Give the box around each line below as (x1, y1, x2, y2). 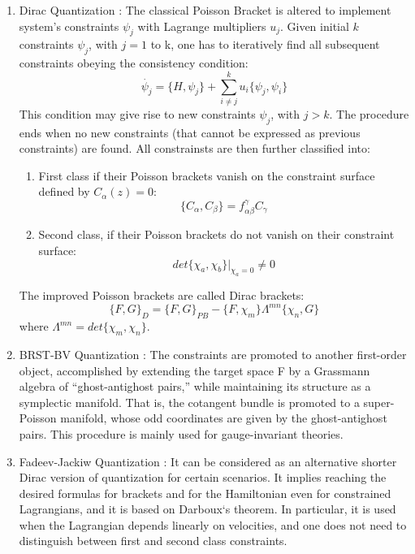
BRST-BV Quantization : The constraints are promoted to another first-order (19, 345, 407, 362)
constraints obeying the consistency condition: (19, 54, 249, 71)
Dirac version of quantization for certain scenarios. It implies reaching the (19, 469, 387, 486)
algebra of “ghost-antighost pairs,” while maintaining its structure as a (19, 378, 371, 395)
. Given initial (279, 17, 349, 34)
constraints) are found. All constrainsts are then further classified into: (19, 140, 370, 157)
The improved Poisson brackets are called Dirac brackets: (19, 287, 305, 304)
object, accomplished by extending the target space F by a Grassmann (19, 361, 370, 379)
